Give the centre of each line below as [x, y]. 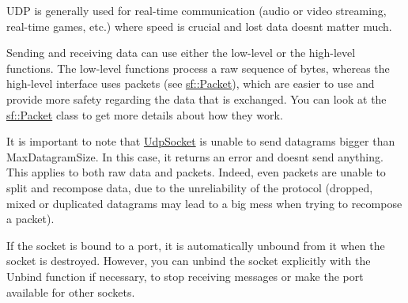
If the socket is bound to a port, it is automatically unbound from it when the [196, 245]
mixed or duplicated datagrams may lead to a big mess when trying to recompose [204, 203]
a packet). [30, 219]
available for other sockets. [71, 292]
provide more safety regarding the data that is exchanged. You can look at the [196, 98]
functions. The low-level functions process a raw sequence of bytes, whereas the [198, 68]
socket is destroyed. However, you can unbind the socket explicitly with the [189, 261]
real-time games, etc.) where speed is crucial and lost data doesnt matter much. [199, 26]
